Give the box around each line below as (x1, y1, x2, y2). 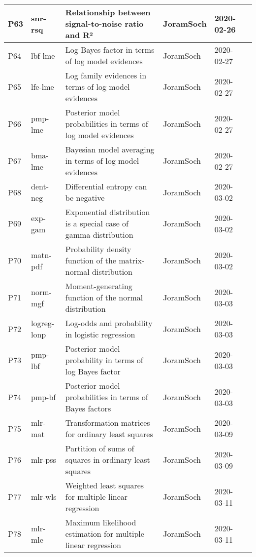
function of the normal (65, 292, 143, 303)
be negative (65, 192, 105, 203)
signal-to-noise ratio (65, 18, 144, 29)
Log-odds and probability (65, 317, 153, 329)
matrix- (119, 255, 145, 266)
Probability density (65, 243, 131, 255)
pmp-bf (31, 391, 56, 403)
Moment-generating (65, 280, 132, 292)
